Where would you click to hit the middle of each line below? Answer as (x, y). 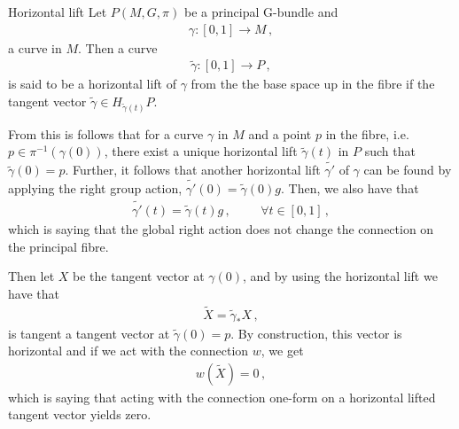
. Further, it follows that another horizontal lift (193, 170)
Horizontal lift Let (58, 12)
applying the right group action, (95, 188)
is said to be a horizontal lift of (92, 84)
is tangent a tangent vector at (89, 333)
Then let (31, 276)
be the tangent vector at (139, 276)
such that (390, 151)
